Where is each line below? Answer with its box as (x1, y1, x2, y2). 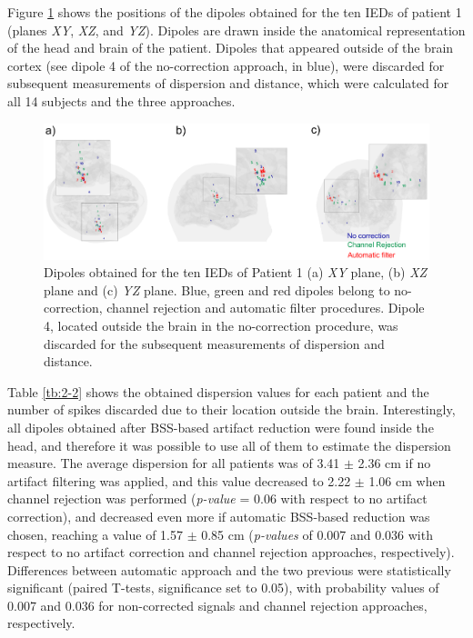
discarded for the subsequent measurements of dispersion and (44, 334, 385, 353)
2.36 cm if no (357, 454, 431, 473)
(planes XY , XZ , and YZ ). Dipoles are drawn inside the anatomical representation (7, 20, 466, 39)
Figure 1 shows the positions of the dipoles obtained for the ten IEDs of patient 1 (7, 3, 462, 21)
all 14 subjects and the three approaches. (7, 91, 236, 110)
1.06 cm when (368, 471, 446, 490)
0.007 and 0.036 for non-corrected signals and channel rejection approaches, (7, 595, 428, 614)
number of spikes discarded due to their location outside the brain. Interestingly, (7, 400, 456, 419)
